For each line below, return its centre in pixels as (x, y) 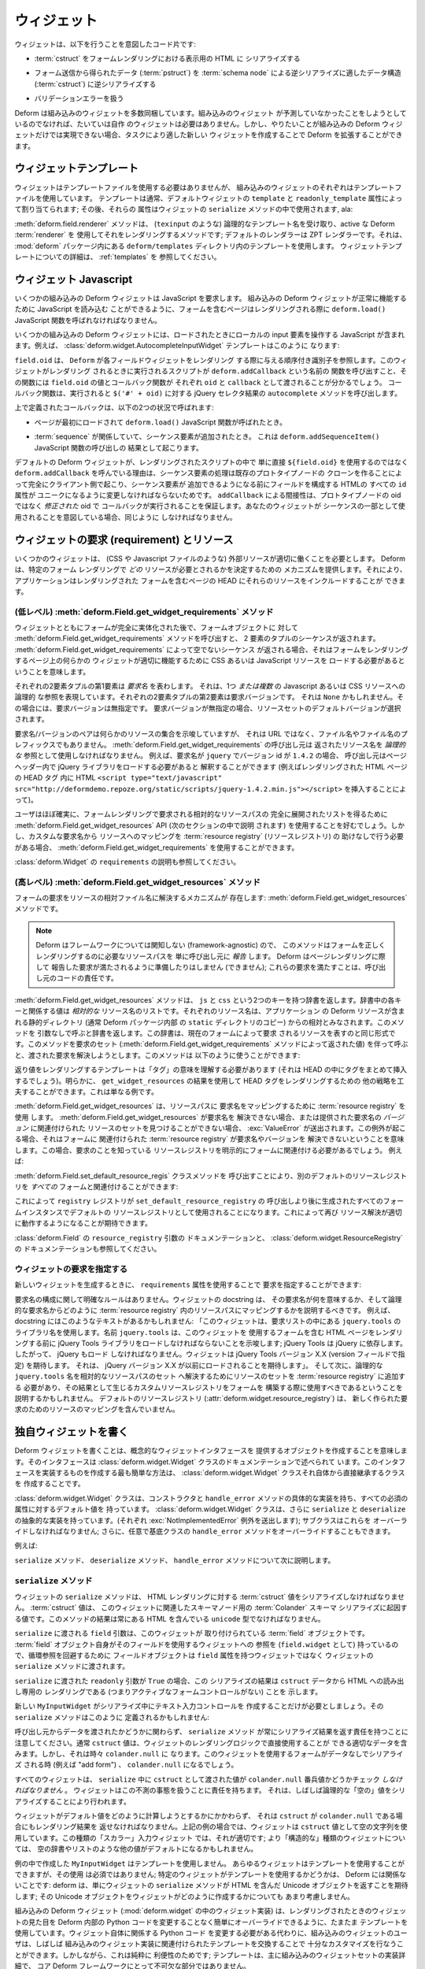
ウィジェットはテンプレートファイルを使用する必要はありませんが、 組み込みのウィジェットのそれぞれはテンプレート (205, 187)
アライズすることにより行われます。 (73, 1801)
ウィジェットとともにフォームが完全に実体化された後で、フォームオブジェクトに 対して (157, 628)
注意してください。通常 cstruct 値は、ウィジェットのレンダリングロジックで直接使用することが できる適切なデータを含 (211, 1743)
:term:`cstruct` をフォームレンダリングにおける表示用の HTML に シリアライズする (167, 58)
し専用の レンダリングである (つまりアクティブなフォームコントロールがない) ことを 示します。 (168, 1692)
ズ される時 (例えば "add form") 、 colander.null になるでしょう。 (126, 1765)
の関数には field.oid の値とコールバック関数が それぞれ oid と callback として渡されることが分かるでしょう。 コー (208, 382)
